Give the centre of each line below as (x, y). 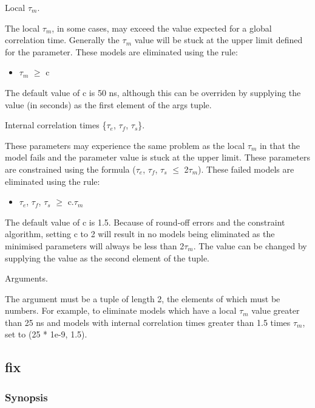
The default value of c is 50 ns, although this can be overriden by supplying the (153, 92)
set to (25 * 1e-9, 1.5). (46, 334)
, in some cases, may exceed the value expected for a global (162, 28)
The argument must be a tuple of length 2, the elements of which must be (143, 298)
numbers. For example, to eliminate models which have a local (121, 310)
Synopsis (26, 397)
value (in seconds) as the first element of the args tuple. (108, 104)
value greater (276, 310)
